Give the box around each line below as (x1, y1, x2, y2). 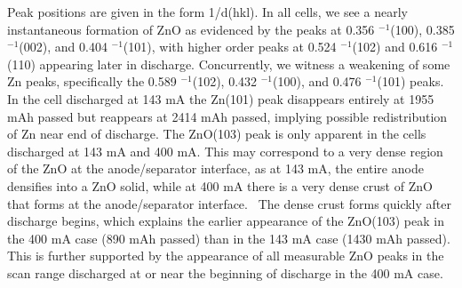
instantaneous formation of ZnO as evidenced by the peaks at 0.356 (7, 20, 375, 38)
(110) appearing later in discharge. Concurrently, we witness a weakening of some (7, 54, 450, 73)
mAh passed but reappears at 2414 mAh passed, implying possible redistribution (7, 107, 448, 125)
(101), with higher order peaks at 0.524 (123, 37, 337, 56)
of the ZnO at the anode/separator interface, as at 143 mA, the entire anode (7, 159, 424, 178)
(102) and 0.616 (352, 37, 438, 56)
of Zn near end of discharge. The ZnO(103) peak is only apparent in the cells (7, 124, 426, 143)
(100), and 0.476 (273, 72, 362, 91)
